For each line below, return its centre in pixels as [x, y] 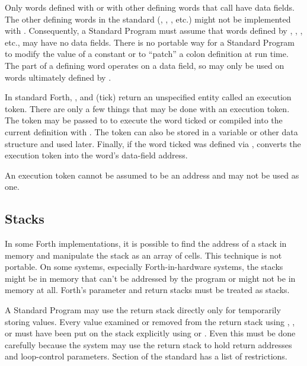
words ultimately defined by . [58, 77]
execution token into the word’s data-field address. [96, 155]
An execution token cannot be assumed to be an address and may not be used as [152, 175]
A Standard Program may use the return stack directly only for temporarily [143, 310]
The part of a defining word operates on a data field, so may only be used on [145, 65]
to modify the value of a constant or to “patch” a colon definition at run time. [147, 54]
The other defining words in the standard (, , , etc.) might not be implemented [148, 19]
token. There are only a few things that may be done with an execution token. [147, 108]
